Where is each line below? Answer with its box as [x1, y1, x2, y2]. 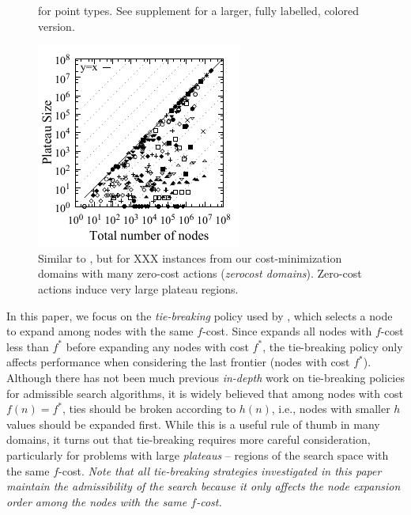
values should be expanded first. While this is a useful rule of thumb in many [6, 415, 380, 432]
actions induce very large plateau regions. [38, 280, 239, 297]
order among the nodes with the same [6, 493, 187, 509]
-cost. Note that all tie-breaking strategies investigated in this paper [58, 462, 382, 479]
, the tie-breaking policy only [262, 338, 403, 354]
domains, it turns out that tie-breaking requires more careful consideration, [6, 431, 371, 448]
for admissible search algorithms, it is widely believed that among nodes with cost [6, 384, 403, 401]
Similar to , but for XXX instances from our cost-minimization [38, 249, 342, 266]
